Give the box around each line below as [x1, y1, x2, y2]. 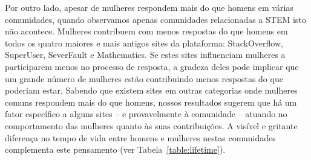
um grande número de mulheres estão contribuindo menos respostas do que [5, 72, 283, 85]
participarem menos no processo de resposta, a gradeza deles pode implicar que [5, 60, 299, 72]
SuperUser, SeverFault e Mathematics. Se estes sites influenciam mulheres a [5, 48, 286, 61]
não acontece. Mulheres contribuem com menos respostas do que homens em [5, 25, 288, 37]
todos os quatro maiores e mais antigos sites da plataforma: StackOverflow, [5, 36, 283, 49]
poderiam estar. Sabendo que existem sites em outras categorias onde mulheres [5, 84, 298, 97]
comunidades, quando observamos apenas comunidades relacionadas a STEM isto [5, 13, 306, 25]
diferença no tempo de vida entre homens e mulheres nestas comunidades [5, 131, 276, 144]
